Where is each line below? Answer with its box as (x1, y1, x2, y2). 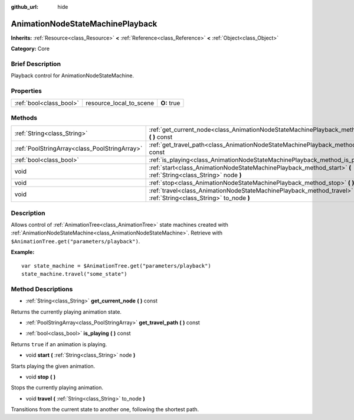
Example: (11, 249, 35, 256)
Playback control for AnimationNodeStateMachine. (11, 72, 134, 79)
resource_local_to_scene (86, 99, 155, 107)
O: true (160, 99, 181, 107)
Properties (11, 87, 42, 95)
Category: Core (11, 45, 50, 53)
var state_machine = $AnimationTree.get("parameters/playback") (21, 262, 212, 269)
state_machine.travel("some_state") (21, 271, 127, 278)
